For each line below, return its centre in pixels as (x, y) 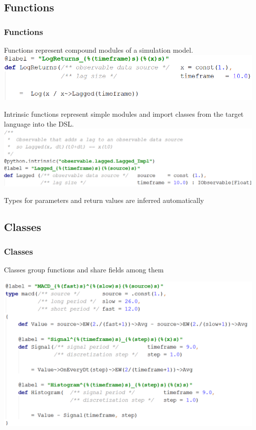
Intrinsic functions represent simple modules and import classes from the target (124, 114)
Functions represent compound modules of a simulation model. (99, 50)
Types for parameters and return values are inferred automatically (104, 200)
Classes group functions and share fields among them (84, 269)
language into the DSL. (39, 123)
